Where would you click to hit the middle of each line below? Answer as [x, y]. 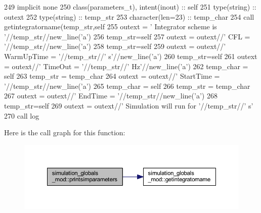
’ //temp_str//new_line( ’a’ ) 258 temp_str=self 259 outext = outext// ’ [115, 46]
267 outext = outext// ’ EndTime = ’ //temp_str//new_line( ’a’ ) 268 [111, 96]
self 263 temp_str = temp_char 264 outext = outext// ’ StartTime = [112, 76]
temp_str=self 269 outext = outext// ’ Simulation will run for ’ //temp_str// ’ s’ [129, 105]
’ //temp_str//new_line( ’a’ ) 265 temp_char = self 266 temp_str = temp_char [127, 86]
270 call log [22, 115]
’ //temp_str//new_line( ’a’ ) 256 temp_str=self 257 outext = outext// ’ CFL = [127, 36]
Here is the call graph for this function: [65, 132]
